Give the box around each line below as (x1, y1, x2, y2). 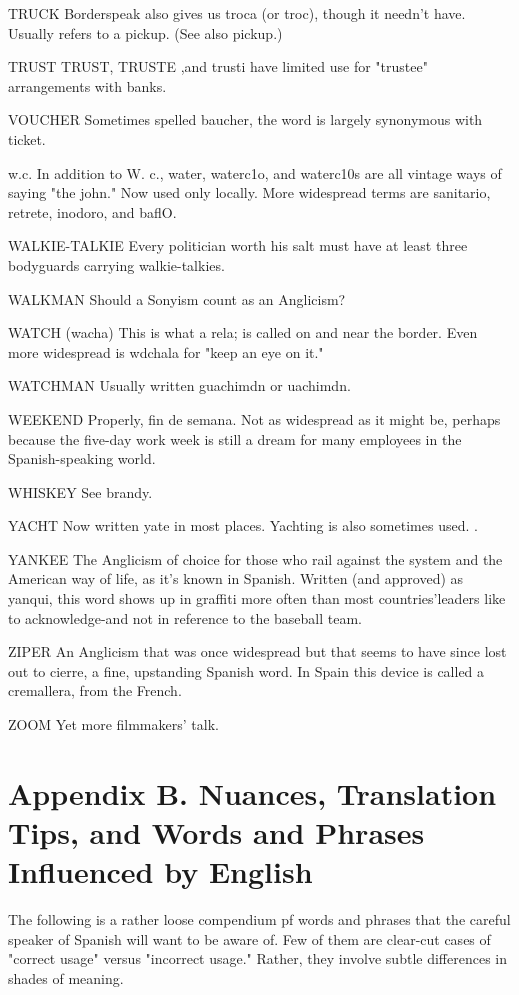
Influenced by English (8, 851, 313, 892)
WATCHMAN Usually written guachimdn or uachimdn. (8, 375, 351, 396)
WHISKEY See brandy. (8, 481, 153, 502)
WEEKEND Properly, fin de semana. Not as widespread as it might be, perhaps (8, 408, 501, 429)
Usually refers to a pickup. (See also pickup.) (8, 22, 283, 43)
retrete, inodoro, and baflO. (8, 201, 177, 222)
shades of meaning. (8, 967, 124, 988)
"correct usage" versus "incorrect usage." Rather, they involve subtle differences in (8, 948, 507, 969)
